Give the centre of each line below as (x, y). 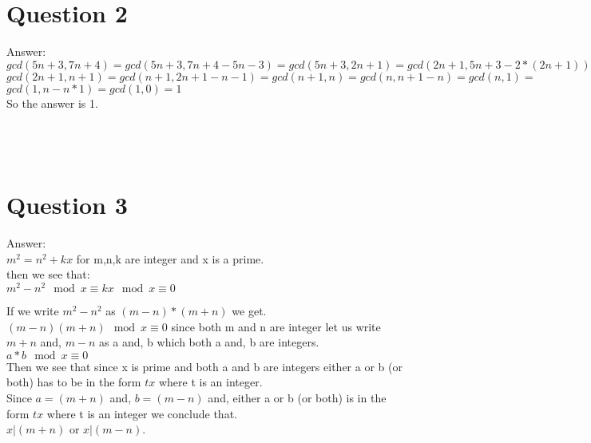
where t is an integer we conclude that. (142, 413)
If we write (33, 311)
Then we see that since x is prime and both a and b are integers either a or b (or (204, 366)
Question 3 (67, 205)
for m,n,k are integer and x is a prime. (170, 258)
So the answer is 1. (52, 103)
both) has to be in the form (74, 382)
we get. (249, 311)
